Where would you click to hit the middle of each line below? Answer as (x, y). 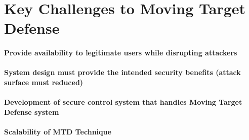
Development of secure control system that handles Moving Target (123, 102)
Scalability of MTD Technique (58, 131)
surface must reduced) (44, 82)
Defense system (32, 112)
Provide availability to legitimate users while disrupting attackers (121, 53)
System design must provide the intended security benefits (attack (122, 72)
